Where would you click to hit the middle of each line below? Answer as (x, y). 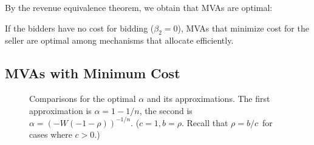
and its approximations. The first (208, 99)
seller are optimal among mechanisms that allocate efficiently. (119, 40)
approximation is (60, 110)
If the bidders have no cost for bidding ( (80, 28)
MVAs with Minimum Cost (93, 73)
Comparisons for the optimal (83, 99)
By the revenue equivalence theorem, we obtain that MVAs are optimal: (139, 7)
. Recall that (205, 122)
